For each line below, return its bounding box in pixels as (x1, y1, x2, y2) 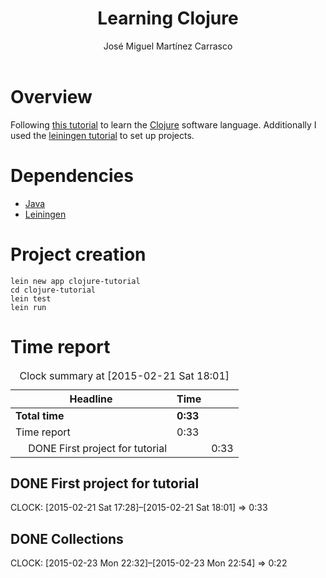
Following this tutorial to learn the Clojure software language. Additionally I (10, 118, 317, 131)
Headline (69, 392, 113, 406)
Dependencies (10, 164, 134, 187)
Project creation (10, 243, 147, 266)
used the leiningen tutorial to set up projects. (10, 129, 195, 141)
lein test (10, 293, 52, 304)
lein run (10, 302, 47, 312)
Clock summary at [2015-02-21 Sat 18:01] (19, 368, 230, 382)
